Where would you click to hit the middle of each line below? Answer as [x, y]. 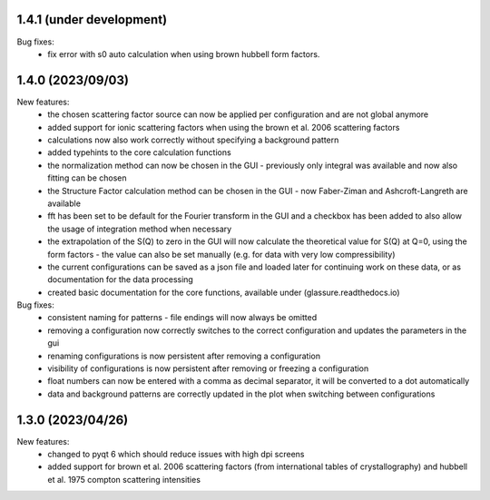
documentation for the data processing [121, 279]
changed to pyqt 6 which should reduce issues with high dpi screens [176, 455]
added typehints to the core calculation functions [139, 152]
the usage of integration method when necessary [140, 229]
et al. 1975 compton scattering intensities [124, 479]
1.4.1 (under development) [92, 20]
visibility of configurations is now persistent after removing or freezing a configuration [208, 368]
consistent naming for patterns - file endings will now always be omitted [182, 318]
